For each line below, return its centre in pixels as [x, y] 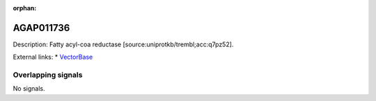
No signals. [29, 89]
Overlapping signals [48, 75]
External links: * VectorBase [53, 57]
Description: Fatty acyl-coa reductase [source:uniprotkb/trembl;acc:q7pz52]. [123, 44]
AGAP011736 [41, 28]
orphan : [25, 8]
